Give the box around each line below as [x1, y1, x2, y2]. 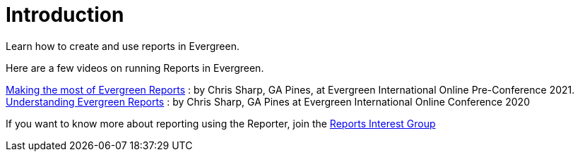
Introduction [6, 3, 124, 27]
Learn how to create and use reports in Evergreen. [6, 39, 240, 52]
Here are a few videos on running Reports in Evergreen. [6, 61, 264, 74]
